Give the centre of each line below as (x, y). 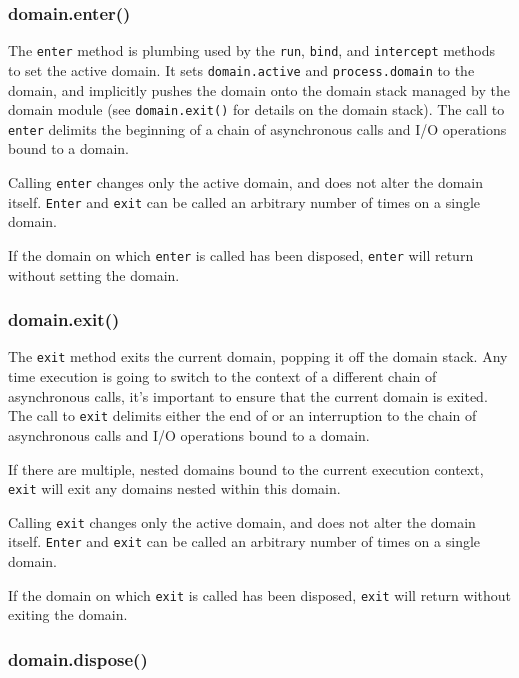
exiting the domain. (68, 614)
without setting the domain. (94, 274)
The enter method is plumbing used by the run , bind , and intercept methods (252, 50)
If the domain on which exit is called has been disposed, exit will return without (259, 594)
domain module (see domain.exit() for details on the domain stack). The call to (256, 109)
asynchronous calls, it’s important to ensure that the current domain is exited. (248, 395)
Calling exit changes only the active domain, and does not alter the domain (242, 521)
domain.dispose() (78, 658)
